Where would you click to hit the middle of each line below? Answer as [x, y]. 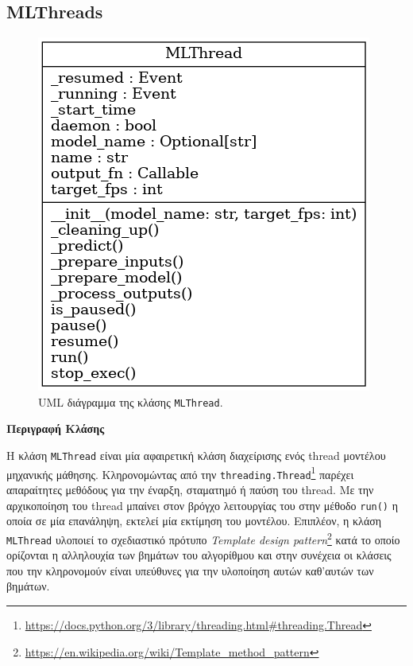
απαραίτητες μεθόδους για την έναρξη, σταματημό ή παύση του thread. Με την [190, 490]
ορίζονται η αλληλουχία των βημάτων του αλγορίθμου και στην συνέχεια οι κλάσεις [199, 555]
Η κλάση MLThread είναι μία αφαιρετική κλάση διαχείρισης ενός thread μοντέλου [196, 456]
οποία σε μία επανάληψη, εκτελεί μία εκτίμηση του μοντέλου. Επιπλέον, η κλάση [194, 521]
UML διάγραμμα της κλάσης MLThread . [131, 401]
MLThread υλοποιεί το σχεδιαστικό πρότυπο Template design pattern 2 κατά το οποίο [203, 538]
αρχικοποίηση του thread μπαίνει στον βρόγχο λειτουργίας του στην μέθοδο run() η [202, 505]
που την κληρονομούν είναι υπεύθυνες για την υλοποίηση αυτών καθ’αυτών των [190, 570]
